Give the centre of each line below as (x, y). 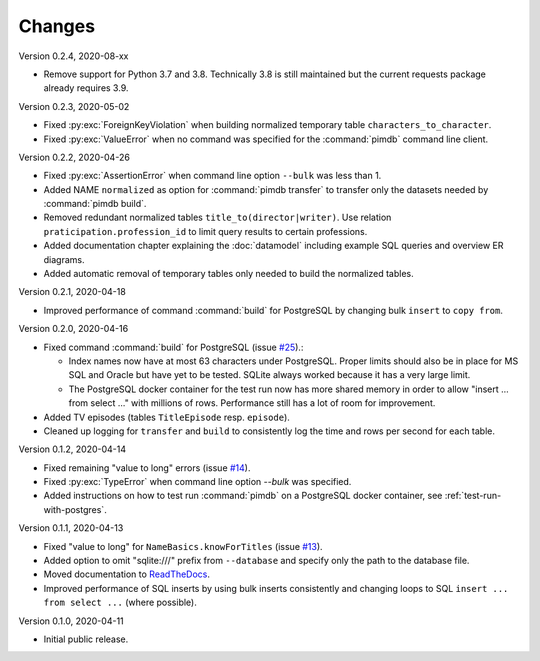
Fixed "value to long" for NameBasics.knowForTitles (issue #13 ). (183, 546)
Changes (56, 26)
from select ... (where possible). (120, 602)
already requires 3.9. (86, 88)
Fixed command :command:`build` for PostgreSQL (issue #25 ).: (173, 347)
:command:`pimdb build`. (95, 204)
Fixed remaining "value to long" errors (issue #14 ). (147, 467)
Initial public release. (86, 639)
